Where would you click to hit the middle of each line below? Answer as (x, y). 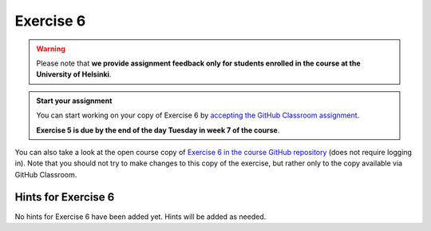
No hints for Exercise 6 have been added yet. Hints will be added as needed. (140, 217)
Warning (51, 49)
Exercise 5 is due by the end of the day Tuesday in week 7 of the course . (158, 130)
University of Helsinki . (74, 74)
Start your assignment (74, 101)
